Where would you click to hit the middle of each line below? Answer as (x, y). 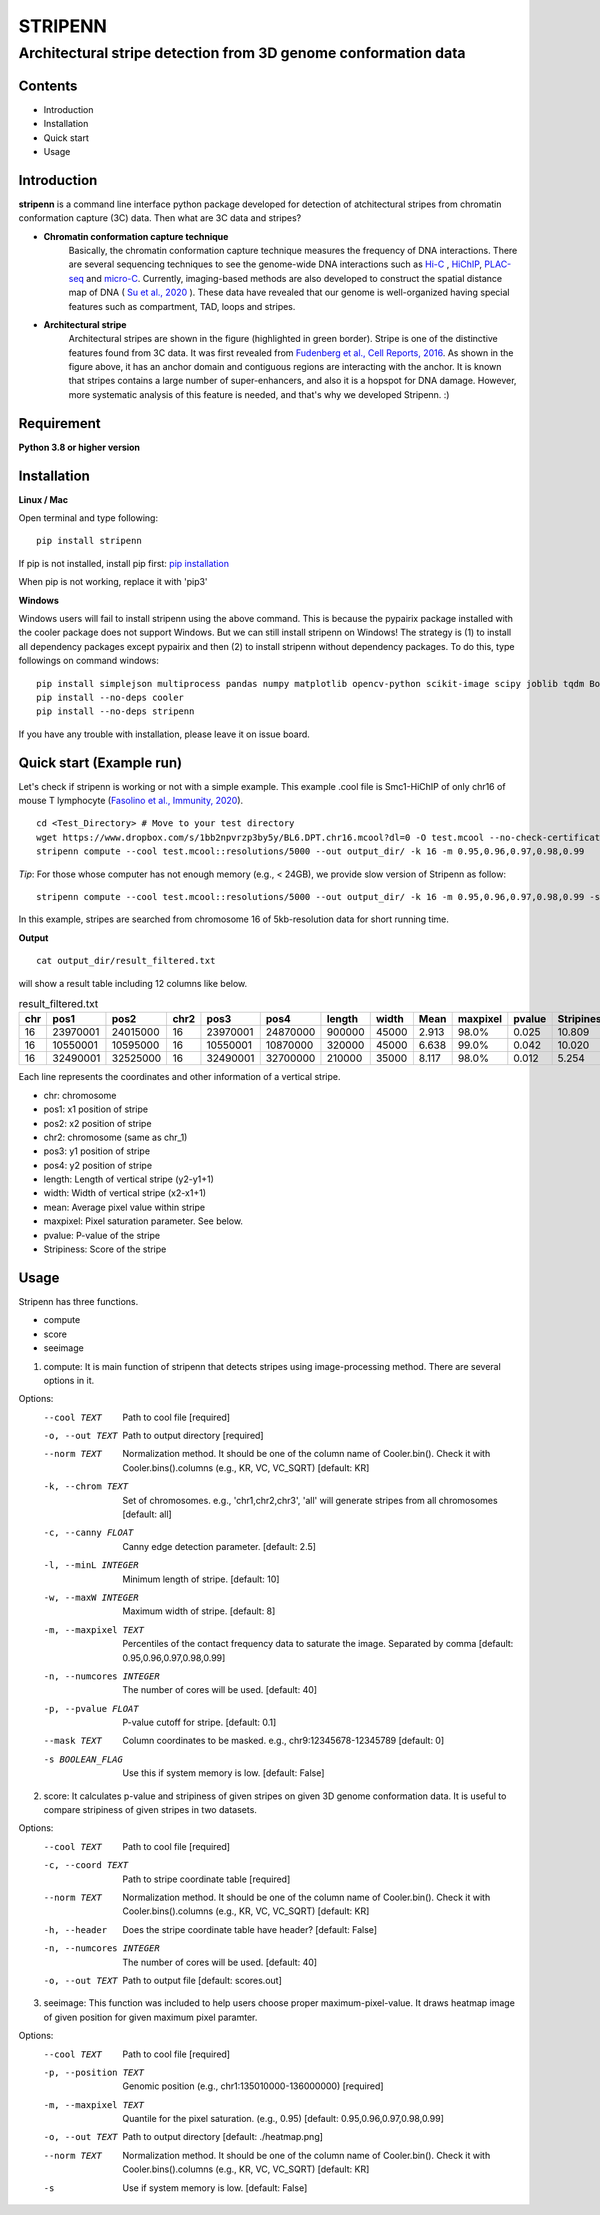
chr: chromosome (80, 1095)
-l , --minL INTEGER (91, 1565)
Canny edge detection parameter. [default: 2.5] (219, 1546)
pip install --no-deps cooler (110, 697)
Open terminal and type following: (88, 518)
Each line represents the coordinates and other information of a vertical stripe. (179, 1077)
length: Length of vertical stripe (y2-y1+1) (129, 1179)
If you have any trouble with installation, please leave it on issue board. (164, 734)
